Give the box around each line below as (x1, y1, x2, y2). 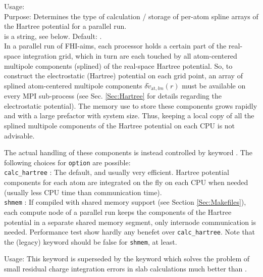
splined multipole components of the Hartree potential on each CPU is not (4, 120, 235, 130)
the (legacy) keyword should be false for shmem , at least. (4, 236, 177, 247)
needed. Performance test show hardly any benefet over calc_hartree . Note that (4, 226, 255, 237)
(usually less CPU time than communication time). (4, 187, 162, 197)
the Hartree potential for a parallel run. (4, 21, 127, 31)
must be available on (182, 80, 246, 90)
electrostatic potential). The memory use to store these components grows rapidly (4, 100, 257, 111)
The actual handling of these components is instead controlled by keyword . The (4, 147, 252, 158)
